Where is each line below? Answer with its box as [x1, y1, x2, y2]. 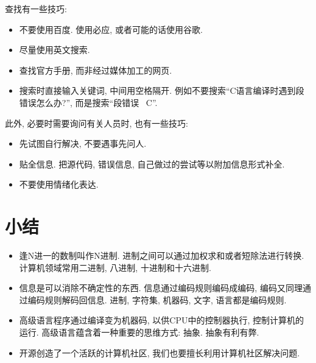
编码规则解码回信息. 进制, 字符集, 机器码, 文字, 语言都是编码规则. [27, 293, 287, 306]
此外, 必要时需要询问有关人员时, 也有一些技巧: [5, 116, 188, 129]
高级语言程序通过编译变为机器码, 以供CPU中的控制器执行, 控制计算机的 [19, 314, 304, 326]
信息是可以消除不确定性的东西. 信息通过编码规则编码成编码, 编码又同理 [19, 281, 303, 294]
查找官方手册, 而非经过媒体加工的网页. [19, 63, 172, 76]
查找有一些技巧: [5, 2, 67, 15]
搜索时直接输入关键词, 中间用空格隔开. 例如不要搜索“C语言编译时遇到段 [19, 84, 304, 97]
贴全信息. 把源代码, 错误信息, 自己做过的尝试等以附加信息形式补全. [19, 157, 285, 170]
